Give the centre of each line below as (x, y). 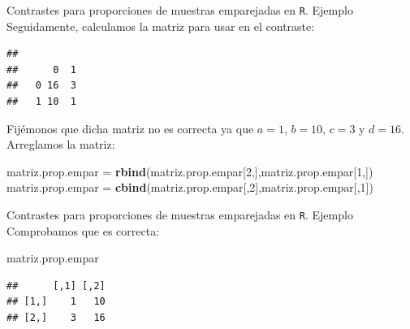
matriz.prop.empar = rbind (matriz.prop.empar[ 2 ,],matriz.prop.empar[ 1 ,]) (190, 171)
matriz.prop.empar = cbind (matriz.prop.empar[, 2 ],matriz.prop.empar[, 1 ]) (190, 187)
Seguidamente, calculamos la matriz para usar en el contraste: (161, 26)
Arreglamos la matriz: (61, 144)
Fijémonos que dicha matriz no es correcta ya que (130, 128)
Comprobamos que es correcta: (83, 230)
